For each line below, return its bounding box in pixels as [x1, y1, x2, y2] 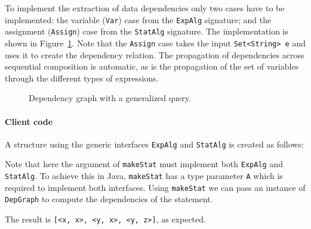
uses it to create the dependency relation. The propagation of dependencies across [5, 48, 304, 61]
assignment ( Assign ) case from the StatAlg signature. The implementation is [5, 25, 289, 37]
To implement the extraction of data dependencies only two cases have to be [5, 2, 285, 14]
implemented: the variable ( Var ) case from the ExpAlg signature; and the [5, 13, 272, 26]
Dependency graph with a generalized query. [29, 92, 191, 104]
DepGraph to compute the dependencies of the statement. [5, 193, 213, 205]
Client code [5, 115, 53, 127]
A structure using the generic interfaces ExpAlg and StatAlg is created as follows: [5, 137, 304, 150]
